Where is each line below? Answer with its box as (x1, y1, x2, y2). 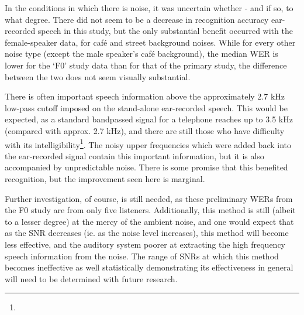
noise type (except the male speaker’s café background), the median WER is (5, 47, 278, 60)
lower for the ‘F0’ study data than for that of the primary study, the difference (5, 59, 287, 71)
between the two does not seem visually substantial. (5, 70, 191, 83)
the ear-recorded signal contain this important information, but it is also (5, 149, 264, 162)
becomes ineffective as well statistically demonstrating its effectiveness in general (5, 261, 293, 273)
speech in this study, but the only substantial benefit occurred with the (37, 25, 293, 37)
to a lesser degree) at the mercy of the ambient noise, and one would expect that (5, 215, 294, 227)
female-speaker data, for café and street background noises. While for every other (5, 36, 296, 48)
